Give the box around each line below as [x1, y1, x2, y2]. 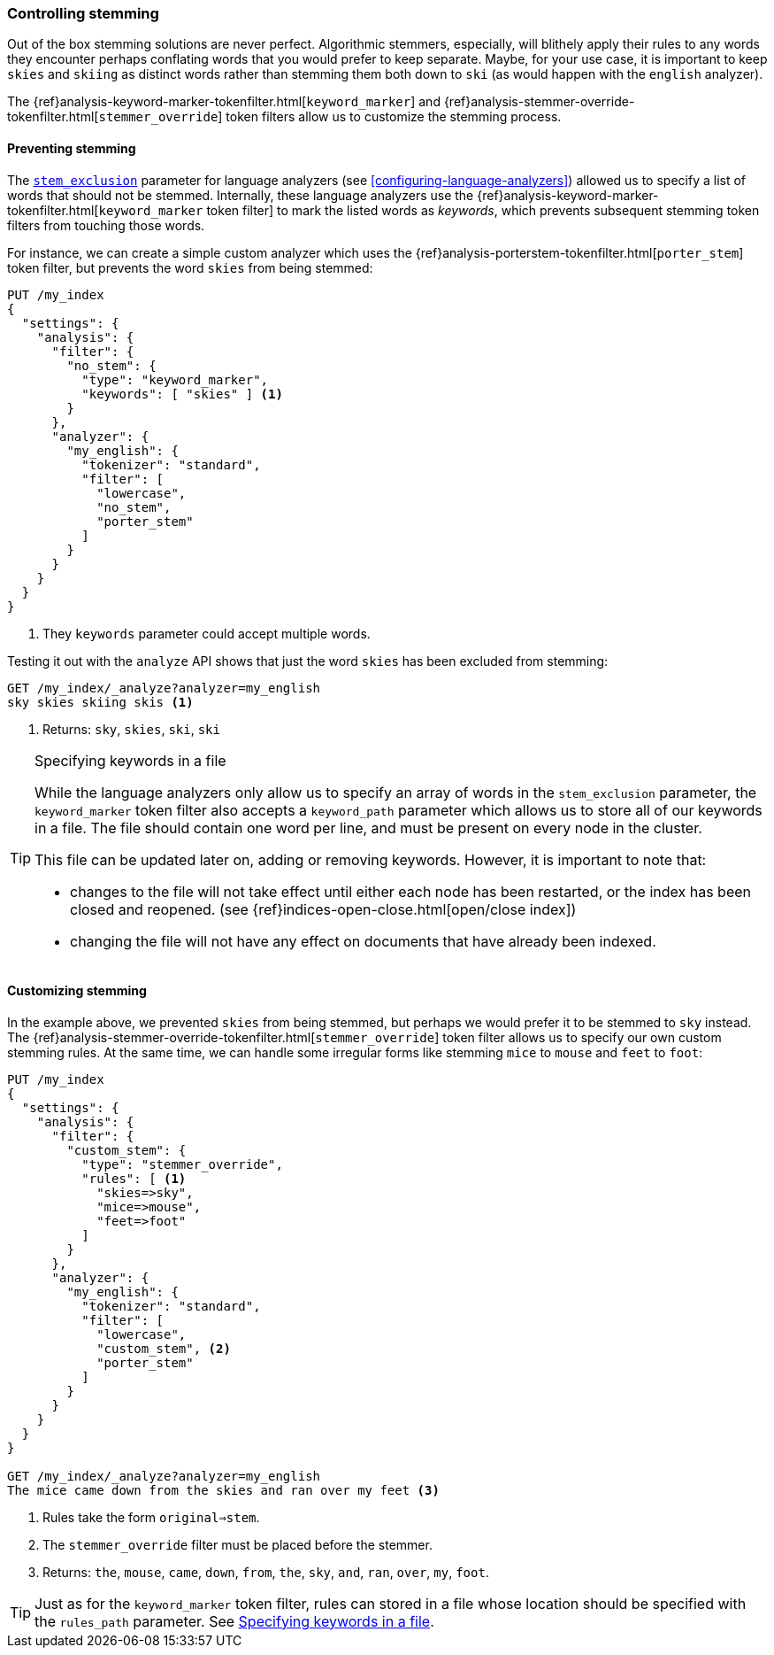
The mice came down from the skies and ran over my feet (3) [7, 1482, 440, 1497]
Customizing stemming [7, 983, 147, 999]
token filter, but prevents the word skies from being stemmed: [7, 259, 373, 275]
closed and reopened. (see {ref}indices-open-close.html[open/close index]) [70, 900, 577, 918]
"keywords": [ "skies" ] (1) [81, 386, 283, 401]
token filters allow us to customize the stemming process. [226, 109, 562, 125]
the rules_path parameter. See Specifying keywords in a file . [34, 1612, 434, 1630]
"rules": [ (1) [81, 1171, 187, 1186]
